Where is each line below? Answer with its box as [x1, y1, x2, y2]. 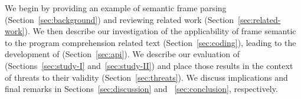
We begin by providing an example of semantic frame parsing [5, 2, 227, 14]
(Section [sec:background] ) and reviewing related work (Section [5, 13, 234, 25]
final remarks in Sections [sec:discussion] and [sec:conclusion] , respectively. [5, 82, 278, 95]
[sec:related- [238, 13, 281, 25]
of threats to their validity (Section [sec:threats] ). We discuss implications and [5, 71, 288, 83]
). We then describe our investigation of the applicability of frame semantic [24, 25, 296, 37]
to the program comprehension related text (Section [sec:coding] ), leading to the [5, 36, 296, 48]
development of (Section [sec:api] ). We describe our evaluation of [5, 48, 240, 60]
